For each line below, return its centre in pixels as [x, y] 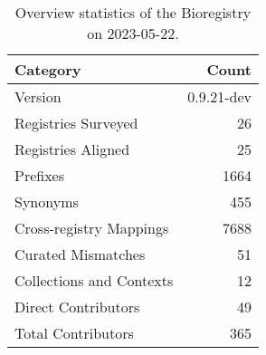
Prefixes [40, 175]
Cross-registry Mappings [92, 228]
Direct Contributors [77, 307]
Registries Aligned [72, 149]
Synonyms [47, 201]
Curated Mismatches [80, 254]
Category [48, 69]
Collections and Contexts [94, 280]
